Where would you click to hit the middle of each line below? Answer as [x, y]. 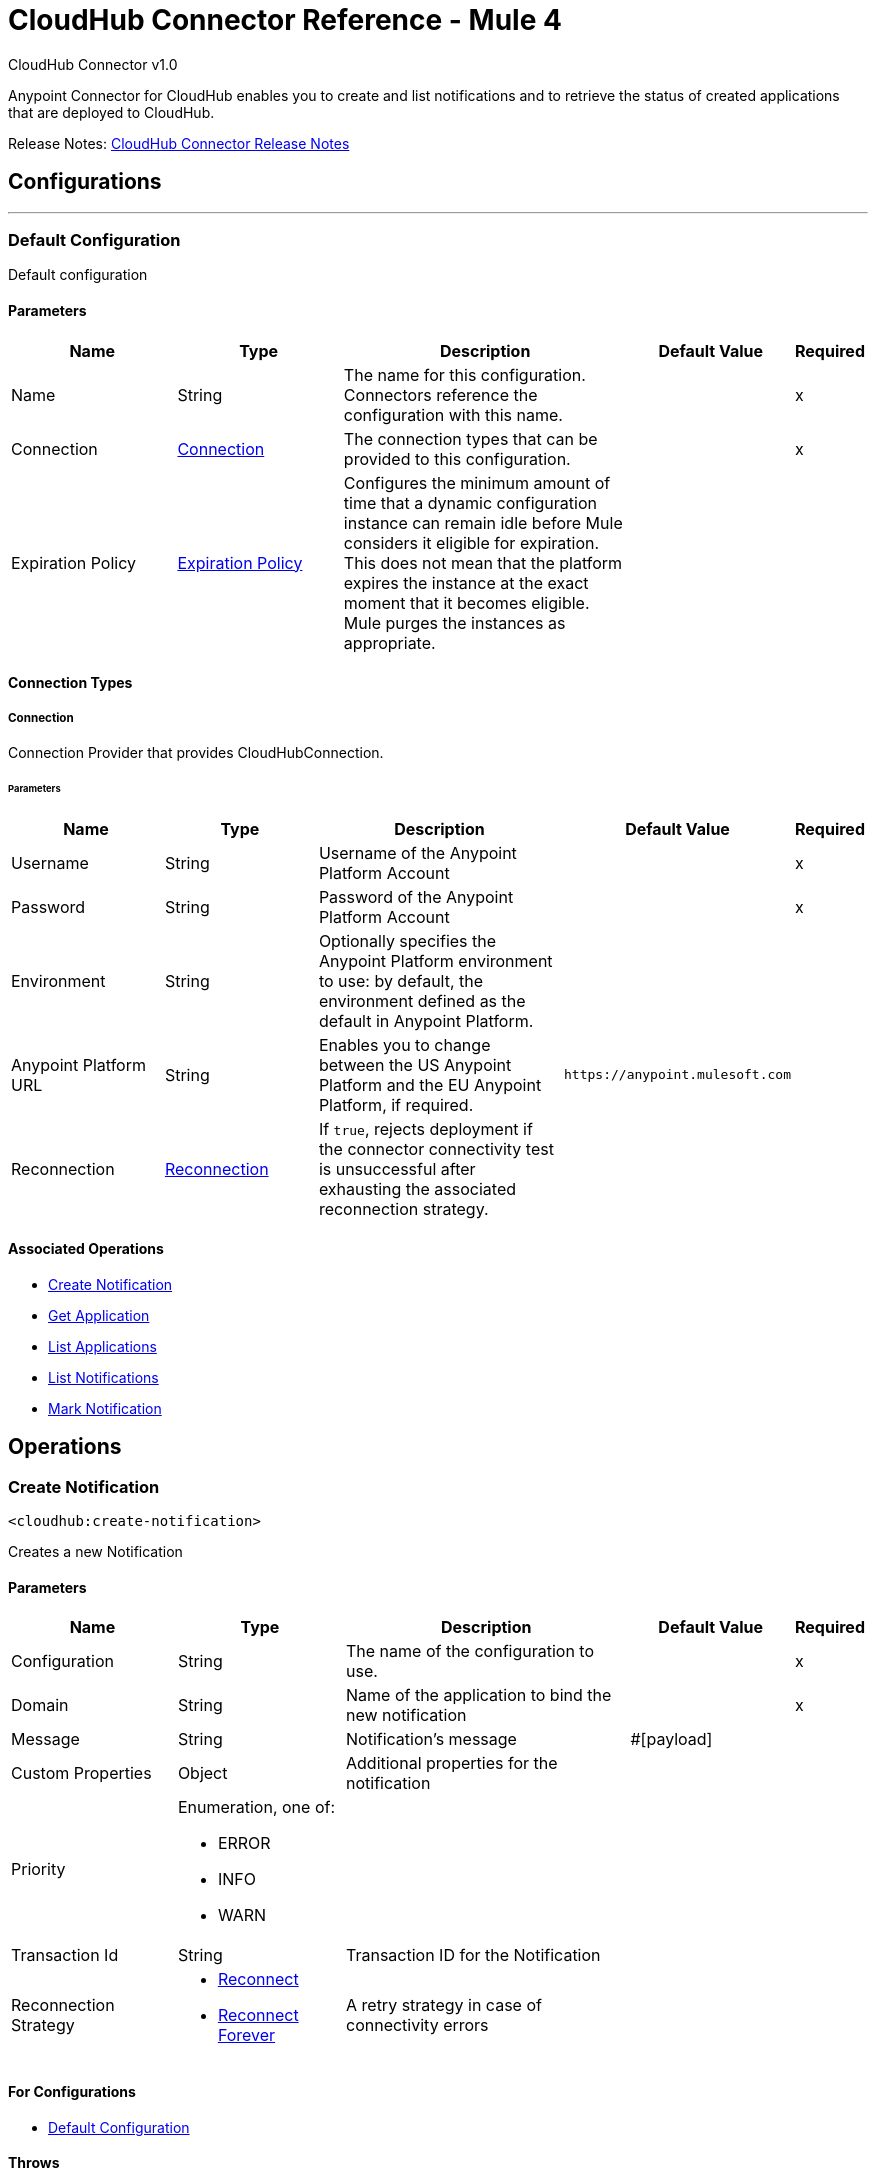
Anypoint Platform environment [435, 960]
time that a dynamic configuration [470, 502]
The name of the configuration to [470, 1651]
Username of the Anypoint [417, 852]
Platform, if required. [396, 1104]
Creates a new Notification [95, 1552]
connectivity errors [417, 2025]
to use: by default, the [401, 980]
